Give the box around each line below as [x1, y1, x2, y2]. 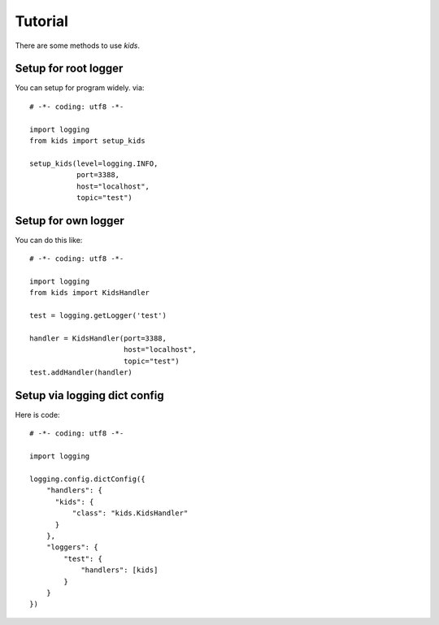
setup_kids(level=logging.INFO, [29, 158, 159, 168]
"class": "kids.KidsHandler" [72, 509, 189, 518]
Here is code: [15, 410, 60, 420]
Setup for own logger [15, 214, 125, 228]
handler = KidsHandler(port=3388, [29, 334, 167, 343]
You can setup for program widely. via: [15, 83, 145, 93]
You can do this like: [15, 235, 83, 245]
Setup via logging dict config [15, 388, 164, 402]
